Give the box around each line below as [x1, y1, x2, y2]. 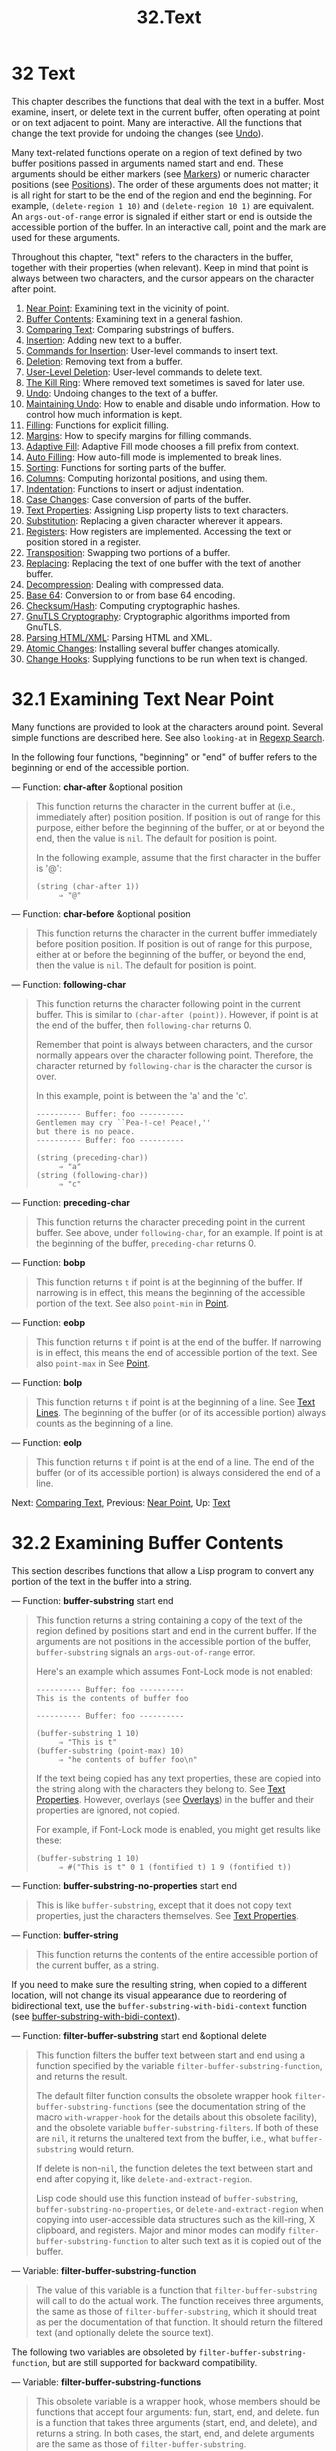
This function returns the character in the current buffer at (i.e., [35, 800, 296, 812]
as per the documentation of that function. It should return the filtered [35, 2316, 323, 2328]
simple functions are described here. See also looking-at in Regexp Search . [11, 731, 325, 743]
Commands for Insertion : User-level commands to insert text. [25, 344, 279, 356]
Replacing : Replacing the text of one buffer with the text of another [25, 557, 302, 569]
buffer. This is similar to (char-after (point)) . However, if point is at [35, 1008, 319, 1020]
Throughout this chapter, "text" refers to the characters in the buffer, [11, 251, 294, 263]
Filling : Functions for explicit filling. [25, 419, 169, 431]
